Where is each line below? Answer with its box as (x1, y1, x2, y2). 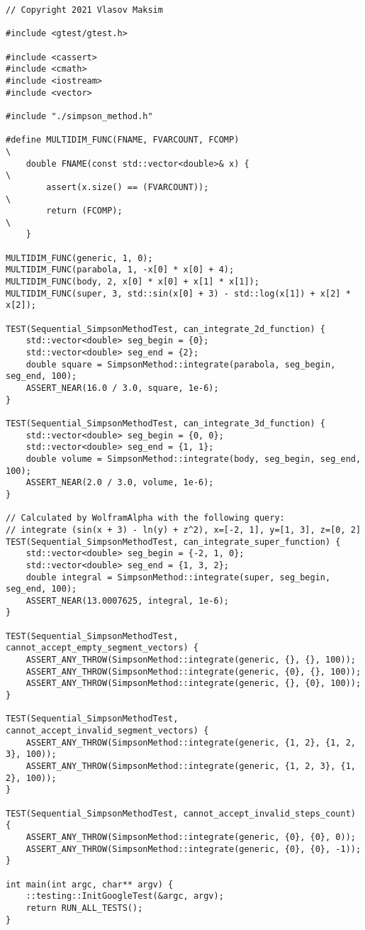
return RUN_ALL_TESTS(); (26, 902, 143, 913)
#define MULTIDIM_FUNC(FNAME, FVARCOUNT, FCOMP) (6, 135, 240, 145)
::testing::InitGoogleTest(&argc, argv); (26, 891, 224, 902)
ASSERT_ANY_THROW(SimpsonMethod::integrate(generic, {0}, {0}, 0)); (26, 831, 356, 842)
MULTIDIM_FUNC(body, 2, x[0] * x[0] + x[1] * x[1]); (6, 277, 259, 287)
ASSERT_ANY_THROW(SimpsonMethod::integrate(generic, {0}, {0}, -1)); (26, 843, 361, 854)
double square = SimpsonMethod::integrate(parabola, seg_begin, (26, 359, 336, 370)
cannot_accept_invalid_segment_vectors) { (6, 726, 209, 736)
